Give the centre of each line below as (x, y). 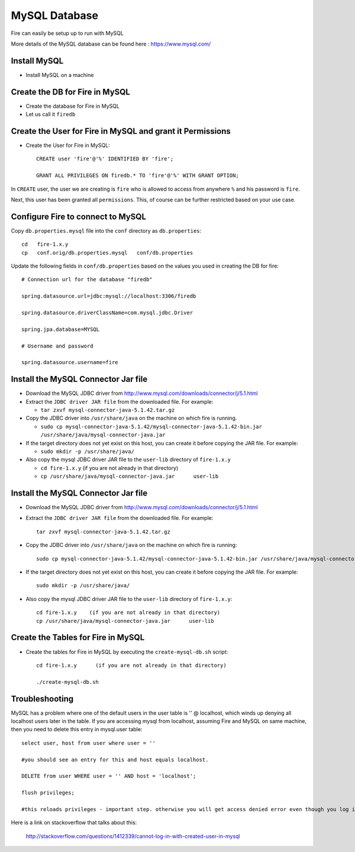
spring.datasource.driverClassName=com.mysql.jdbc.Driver (107, 313)
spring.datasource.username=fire (70, 362)
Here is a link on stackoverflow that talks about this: (74, 822)
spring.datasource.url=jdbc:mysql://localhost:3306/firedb (109, 296)
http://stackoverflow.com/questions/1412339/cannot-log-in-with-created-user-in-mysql (133, 836)
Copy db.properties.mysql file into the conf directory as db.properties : (106, 230)
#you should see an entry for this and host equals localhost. (115, 760)
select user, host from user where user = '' (89, 743)
